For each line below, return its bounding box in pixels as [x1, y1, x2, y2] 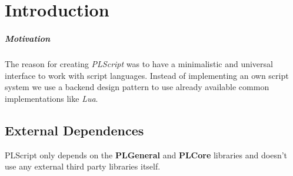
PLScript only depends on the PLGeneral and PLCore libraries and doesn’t [5, 148, 288, 161]
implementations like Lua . [5, 92, 98, 104]
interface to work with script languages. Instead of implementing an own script [5, 69, 289, 81]
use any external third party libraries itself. [5, 160, 161, 172]
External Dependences [5, 121, 144, 139]
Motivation [5, 32, 51, 44]
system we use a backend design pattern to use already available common [5, 81, 269, 93]
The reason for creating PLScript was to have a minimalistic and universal [5, 57, 273, 69]
